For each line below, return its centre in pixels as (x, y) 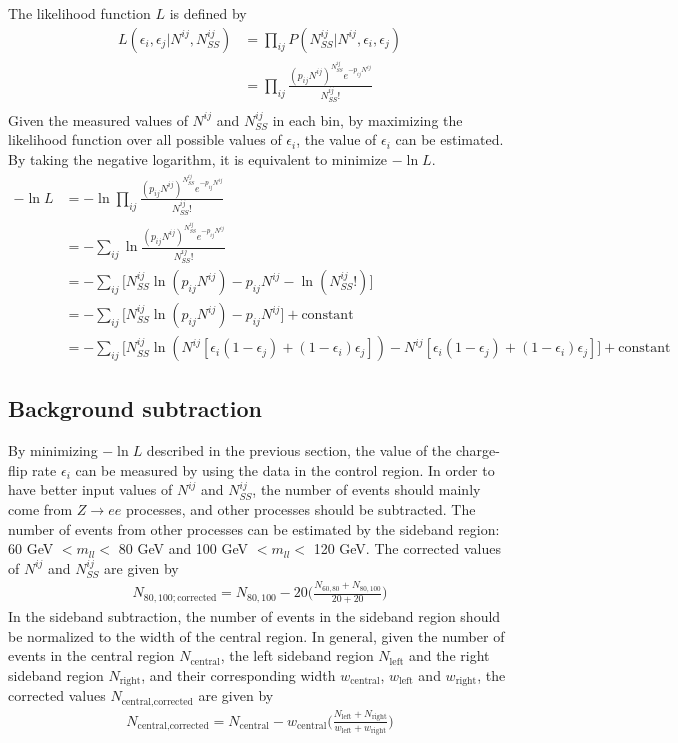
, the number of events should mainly (366, 489)
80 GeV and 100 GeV (183, 548)
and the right (449, 655)
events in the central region (91, 655)
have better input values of (90, 489)
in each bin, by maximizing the (367, 119)
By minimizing (53, 450)
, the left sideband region (297, 655)
